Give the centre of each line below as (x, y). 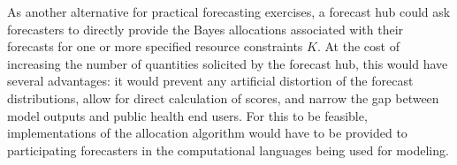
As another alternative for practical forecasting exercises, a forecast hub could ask (229, 11)
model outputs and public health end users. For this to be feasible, (187, 115)
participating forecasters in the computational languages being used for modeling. (228, 150)
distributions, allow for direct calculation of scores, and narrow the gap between (223, 97)
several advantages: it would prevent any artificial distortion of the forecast (210, 81)
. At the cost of (358, 46)
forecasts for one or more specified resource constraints (155, 46)
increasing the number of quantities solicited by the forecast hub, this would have (228, 63)
